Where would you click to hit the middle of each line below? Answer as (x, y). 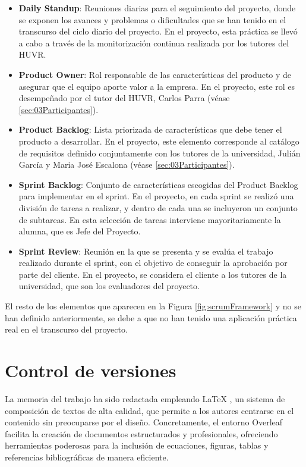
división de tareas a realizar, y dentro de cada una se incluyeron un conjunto (158, 207)
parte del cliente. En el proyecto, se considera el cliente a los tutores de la (153, 274)
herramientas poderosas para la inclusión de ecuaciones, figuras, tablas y (137, 445)
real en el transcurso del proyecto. (66, 329)
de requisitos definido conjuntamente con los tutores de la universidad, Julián (160, 153)
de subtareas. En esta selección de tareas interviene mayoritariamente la (150, 219)
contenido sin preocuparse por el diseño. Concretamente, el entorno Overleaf (144, 422)
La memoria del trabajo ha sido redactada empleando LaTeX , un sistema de (145, 398)
